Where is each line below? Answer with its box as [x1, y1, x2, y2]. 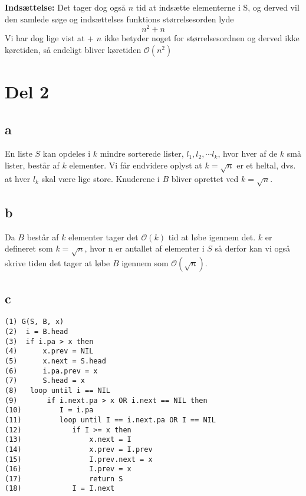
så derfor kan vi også [215, 242, 290, 254]
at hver [5, 172, 31, 184]
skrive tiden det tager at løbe [5, 257, 110, 269]
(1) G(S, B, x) [5, 318, 64, 326]
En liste [5, 147, 32, 160]
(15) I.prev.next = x [5, 455, 153, 464]
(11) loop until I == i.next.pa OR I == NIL [5, 415, 216, 424]
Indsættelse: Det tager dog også [5, 1, 126, 13]
